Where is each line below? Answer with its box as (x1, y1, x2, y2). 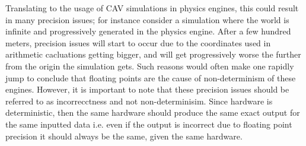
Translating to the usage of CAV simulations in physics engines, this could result (5, 2, 299, 14)
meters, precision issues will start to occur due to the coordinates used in (5, 36, 271, 49)
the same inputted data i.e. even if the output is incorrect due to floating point (5, 118, 292, 130)
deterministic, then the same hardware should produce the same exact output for (5, 106, 300, 119)
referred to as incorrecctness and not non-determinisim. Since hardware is (5, 94, 273, 107)
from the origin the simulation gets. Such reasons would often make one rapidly (5, 59, 294, 72)
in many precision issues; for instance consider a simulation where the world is (5, 13, 289, 26)
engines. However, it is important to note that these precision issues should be (5, 83, 289, 96)
